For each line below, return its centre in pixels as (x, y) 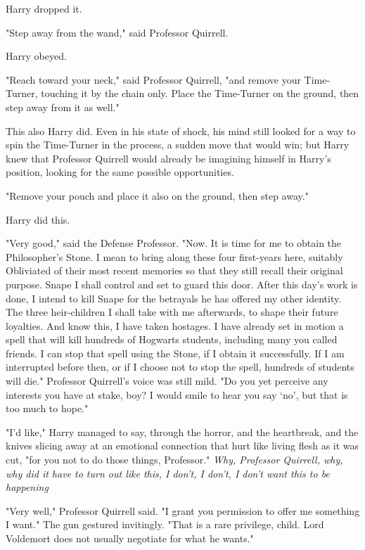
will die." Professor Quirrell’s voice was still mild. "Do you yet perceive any (167, 381)
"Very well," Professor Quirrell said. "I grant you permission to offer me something (183, 510)
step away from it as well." (63, 107)
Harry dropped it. (44, 8)
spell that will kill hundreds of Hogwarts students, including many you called (172, 339)
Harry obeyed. (36, 56)
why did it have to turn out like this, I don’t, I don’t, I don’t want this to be (168, 473)
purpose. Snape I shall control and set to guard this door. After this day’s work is (182, 284)
